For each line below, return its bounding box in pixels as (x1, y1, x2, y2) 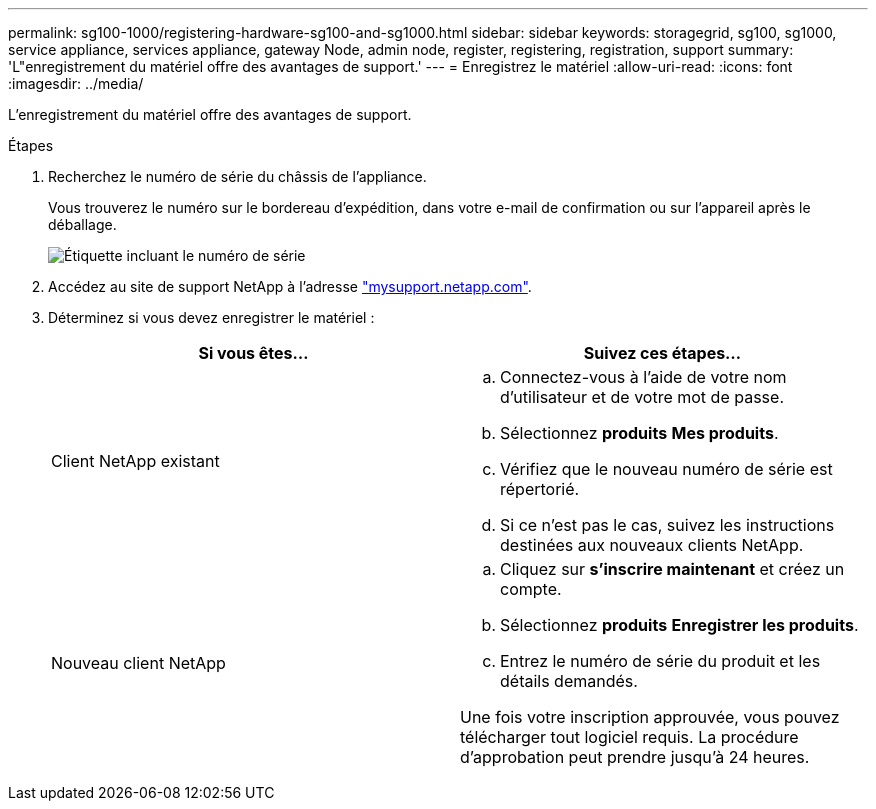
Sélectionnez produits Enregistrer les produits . (500, 615, 859, 635)
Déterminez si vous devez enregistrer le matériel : (48, 309, 375, 326)
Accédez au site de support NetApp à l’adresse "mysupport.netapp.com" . (48, 278, 532, 295)
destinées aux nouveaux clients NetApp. (500, 535, 804, 555)
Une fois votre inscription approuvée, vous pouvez (460, 707, 840, 727)
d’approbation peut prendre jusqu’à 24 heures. (460, 747, 810, 767)
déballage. (48, 216, 117, 233)
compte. (500, 579, 562, 599)
